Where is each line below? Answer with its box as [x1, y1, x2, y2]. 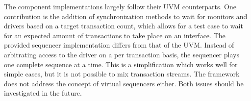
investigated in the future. [4, 88, 82, 98]
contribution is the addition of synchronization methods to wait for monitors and [4, 11, 248, 21]
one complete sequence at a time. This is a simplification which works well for [4, 59, 238, 69]
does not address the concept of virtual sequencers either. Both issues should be [4, 78, 244, 88]
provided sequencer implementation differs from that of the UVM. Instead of [4, 40, 234, 50]
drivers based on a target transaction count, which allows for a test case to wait [4, 21, 243, 31]
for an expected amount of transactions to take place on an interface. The [4, 30, 226, 40]
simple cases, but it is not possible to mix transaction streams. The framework [4, 69, 240, 79]
